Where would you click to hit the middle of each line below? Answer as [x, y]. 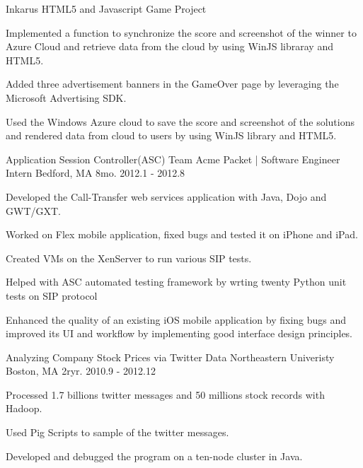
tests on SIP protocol [52, 295]
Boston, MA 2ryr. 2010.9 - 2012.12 [81, 371]
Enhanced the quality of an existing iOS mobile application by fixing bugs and [176, 319]
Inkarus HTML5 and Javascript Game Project [106, 8]
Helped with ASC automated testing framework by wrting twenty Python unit [176, 282]
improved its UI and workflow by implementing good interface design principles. [179, 333]
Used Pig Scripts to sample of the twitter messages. [117, 432]
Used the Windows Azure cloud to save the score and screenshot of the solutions [180, 121]
